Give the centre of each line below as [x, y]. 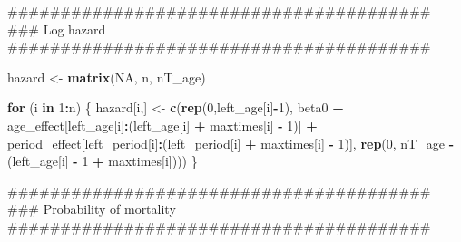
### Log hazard [57, 29]
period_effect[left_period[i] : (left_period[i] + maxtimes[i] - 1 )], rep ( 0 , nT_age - [231, 143]
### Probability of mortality [92, 209]
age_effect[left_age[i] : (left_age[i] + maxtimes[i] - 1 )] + [162, 125]
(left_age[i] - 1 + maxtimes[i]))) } [103, 161]
